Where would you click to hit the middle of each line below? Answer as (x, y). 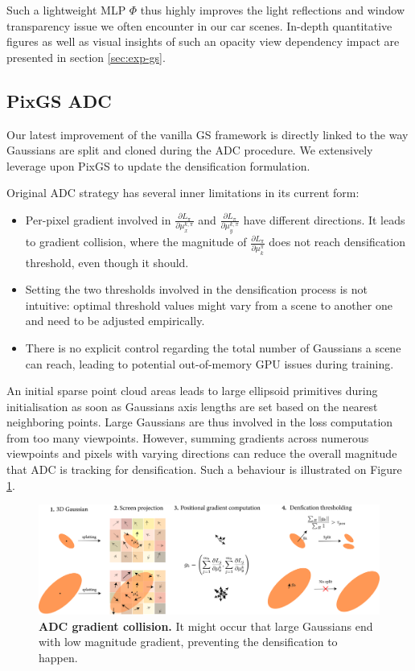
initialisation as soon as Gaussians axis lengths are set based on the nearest (192, 406)
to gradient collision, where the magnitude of (136, 242)
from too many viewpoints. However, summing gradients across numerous (188, 437)
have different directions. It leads (324, 219)
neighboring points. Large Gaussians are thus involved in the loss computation (200, 422)
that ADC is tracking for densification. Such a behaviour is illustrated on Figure (204, 469)
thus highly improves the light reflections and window (273, 10)
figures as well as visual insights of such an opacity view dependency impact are (203, 41)
